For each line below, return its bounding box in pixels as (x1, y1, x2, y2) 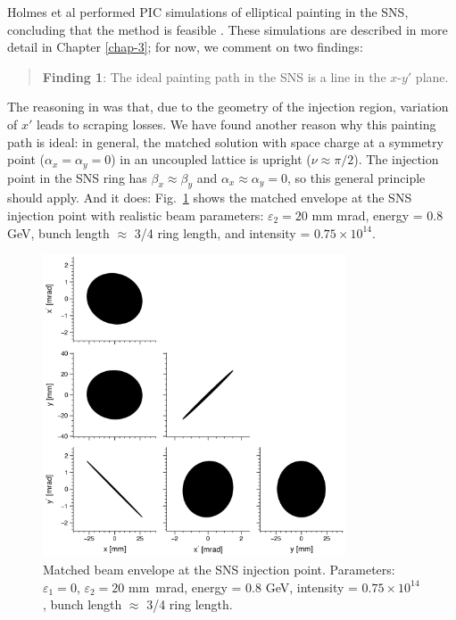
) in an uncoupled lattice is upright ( (111, 150, 311, 169)
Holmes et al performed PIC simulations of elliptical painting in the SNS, (7, 3, 409, 21)
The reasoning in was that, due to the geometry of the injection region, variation (7, 97, 449, 116)
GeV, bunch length (7, 223, 110, 242)
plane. (415, 67, 449, 86)
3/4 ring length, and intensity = (134, 223, 311, 242)
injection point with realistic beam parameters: (7, 206, 264, 224)
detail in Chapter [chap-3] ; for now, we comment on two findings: (7, 37, 363, 56)
